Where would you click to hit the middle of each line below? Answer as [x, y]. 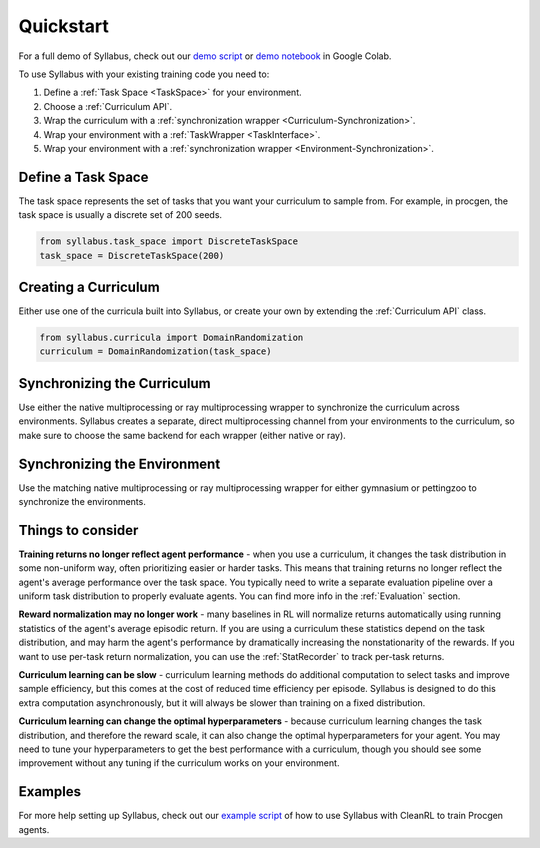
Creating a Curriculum [89, 286]
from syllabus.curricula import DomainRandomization [171, 338]
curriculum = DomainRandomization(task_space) [155, 351]
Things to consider [78, 530]
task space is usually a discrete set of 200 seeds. [120, 215]
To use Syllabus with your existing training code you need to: [144, 74]
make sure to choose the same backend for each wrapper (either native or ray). [182, 435]
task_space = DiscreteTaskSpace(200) [132, 255]
